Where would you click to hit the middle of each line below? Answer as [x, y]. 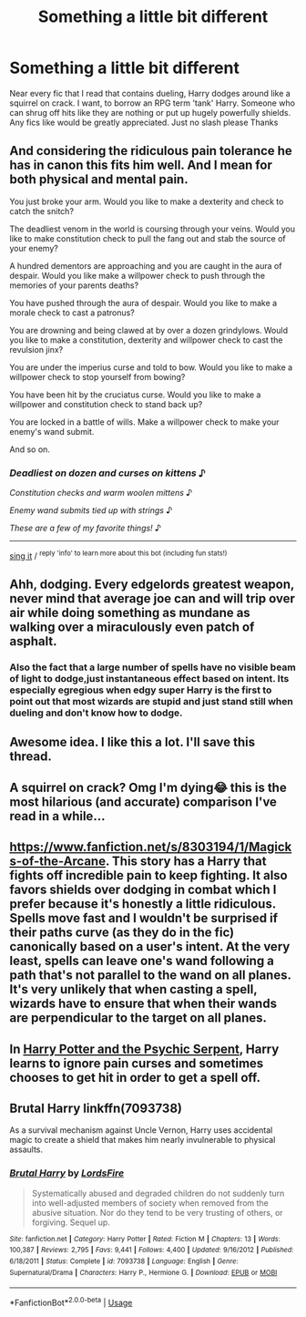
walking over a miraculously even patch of [132, 628]
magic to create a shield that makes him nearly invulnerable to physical [143, 1140]
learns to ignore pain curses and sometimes [137, 1063]
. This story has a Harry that [186, 862]
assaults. [26, 1149]
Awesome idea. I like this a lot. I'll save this [133, 742]
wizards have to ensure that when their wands [143, 1004]
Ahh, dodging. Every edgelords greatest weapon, [152, 585]
